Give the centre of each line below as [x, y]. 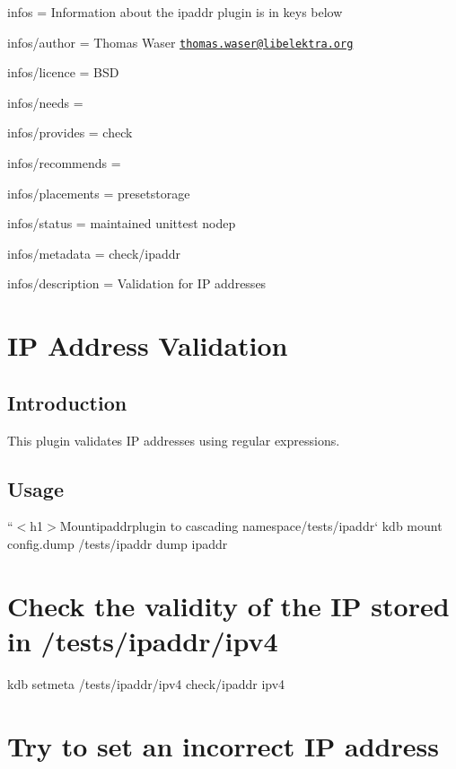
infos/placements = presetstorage [99, 193]
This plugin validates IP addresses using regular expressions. [174, 440]
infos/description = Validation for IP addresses [137, 283]
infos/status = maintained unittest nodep [122, 223]
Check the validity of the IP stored [228, 605]
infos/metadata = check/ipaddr [94, 253]
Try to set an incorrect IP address [223, 745]
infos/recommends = [64, 163]
